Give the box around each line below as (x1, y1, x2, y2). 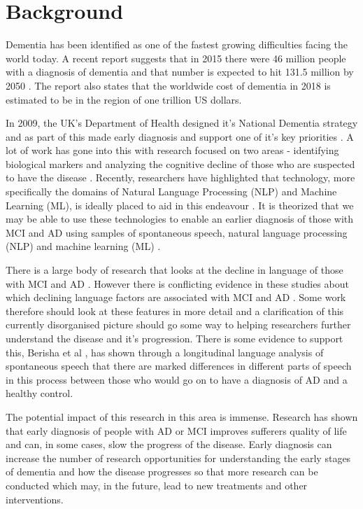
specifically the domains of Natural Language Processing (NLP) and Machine (6, 184, 337, 199)
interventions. (6, 491, 64, 506)
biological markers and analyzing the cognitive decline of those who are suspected (6, 156, 355, 171)
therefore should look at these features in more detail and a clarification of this (6, 303, 344, 318)
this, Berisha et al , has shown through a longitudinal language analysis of (6, 344, 324, 359)
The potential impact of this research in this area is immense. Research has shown (6, 409, 358, 424)
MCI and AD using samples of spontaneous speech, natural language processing (6, 225, 348, 239)
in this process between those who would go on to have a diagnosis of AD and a (6, 372, 348, 386)
